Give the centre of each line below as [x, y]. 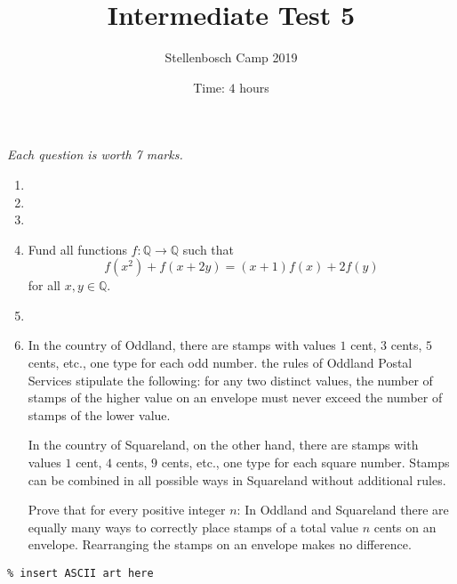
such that [208, 249]
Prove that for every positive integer [127, 510]
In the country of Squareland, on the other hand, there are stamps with [223, 445]
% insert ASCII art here [80, 573]
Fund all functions [77, 249]
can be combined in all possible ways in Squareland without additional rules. [237, 479]
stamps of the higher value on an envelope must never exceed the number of [235, 397]
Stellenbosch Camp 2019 [231, 57]
